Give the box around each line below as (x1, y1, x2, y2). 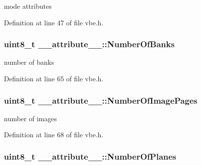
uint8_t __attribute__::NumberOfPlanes (4, 150, 177, 162)
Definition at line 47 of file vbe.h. (4, 17, 104, 27)
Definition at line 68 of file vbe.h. (4, 129, 104, 140)
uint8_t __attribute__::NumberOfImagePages (4, 94, 198, 106)
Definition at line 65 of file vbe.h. (4, 73, 104, 83)
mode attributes (4, 1, 52, 11)
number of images (4, 113, 57, 123)
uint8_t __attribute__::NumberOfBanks (4, 38, 175, 50)
